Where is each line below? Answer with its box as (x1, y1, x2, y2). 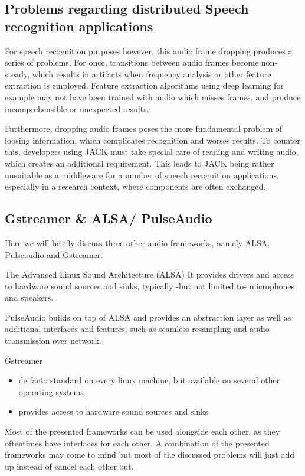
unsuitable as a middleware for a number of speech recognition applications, (5, 168, 279, 181)
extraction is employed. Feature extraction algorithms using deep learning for (5, 79, 284, 92)
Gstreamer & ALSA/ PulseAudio (5, 209, 212, 227)
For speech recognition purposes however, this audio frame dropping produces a (5, 44, 293, 57)
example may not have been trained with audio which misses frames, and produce (5, 90, 301, 103)
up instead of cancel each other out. (5, 459, 134, 472)
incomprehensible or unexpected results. (5, 102, 149, 115)
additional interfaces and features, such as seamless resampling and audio (5, 322, 270, 335)
